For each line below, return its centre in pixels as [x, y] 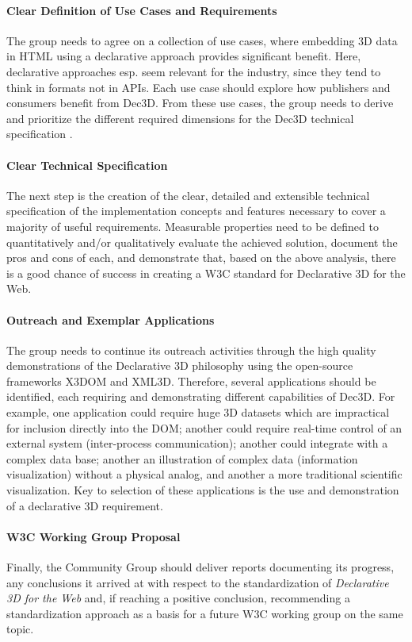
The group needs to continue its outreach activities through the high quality [191, 350]
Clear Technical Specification [87, 165]
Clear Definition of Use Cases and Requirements [142, 10]
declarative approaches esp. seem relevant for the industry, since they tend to [194, 71]
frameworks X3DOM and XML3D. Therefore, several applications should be [191, 381]
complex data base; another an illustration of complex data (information [182, 458]
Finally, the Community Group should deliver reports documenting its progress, [200, 567]
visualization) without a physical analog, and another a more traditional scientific [204, 474]
